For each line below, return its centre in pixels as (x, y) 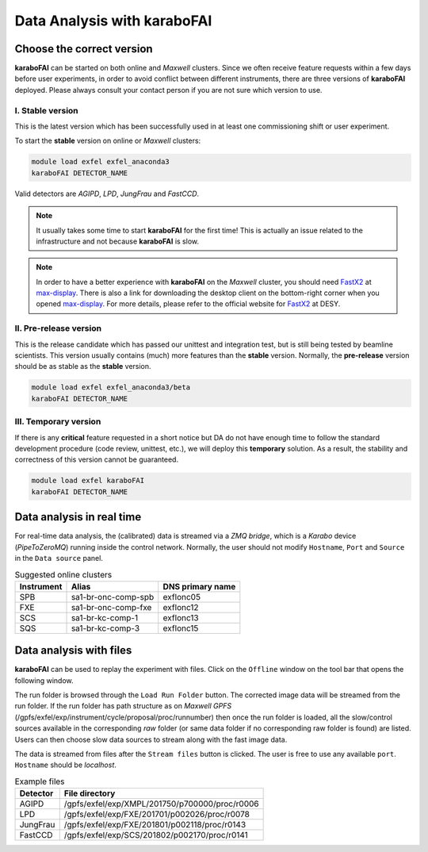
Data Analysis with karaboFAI (113, 21)
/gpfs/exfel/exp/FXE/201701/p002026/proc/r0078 (157, 815)
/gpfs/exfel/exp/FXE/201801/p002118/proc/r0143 (155, 825)
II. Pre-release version (58, 328)
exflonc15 (181, 628)
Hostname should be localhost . (65, 765)
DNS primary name (199, 586)
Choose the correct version (84, 49)
